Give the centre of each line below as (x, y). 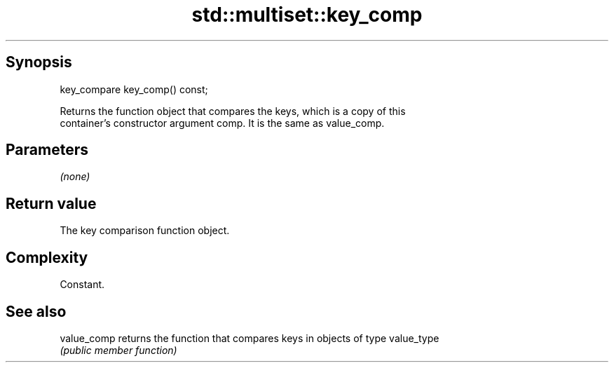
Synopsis (39, 62)
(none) (75, 177)
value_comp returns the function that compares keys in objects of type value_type (250, 338)
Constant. (82, 285)
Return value (51, 203)
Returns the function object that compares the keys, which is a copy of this (233, 111)
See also (36, 311)
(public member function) (118, 350)
